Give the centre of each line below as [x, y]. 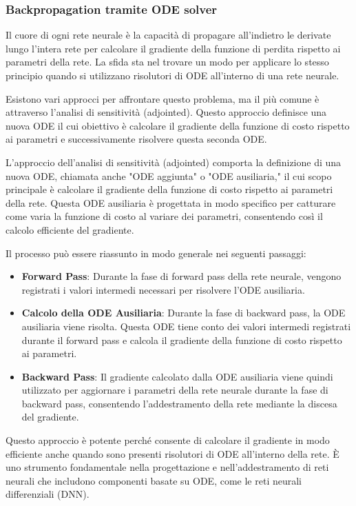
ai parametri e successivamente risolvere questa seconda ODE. [136, 139]
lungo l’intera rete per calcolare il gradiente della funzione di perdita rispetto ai [173, 48]
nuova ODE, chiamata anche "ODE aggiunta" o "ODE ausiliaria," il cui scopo [169, 175]
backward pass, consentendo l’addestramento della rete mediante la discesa [179, 403]
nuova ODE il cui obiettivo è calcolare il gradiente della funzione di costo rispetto [178, 125]
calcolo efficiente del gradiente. [70, 229]
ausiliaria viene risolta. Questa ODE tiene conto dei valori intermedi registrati [186, 326]
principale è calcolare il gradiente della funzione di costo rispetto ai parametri [169, 189]
